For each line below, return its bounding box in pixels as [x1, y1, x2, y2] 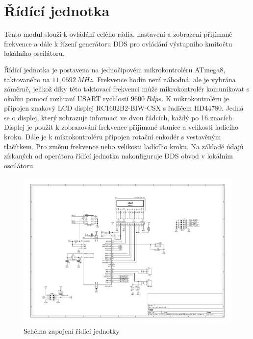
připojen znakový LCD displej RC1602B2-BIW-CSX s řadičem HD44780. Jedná [4, 103, 244, 113]
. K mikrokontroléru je [161, 93, 229, 103]
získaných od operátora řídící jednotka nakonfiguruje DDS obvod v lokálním [4, 151, 233, 161]
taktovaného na [4, 74, 50, 84]
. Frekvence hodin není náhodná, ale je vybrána [93, 74, 236, 84]
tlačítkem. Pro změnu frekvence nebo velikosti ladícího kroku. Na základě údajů [4, 141, 244, 151]
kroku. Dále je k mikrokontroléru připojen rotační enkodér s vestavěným [4, 132, 221, 142]
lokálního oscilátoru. [4, 48, 65, 58]
